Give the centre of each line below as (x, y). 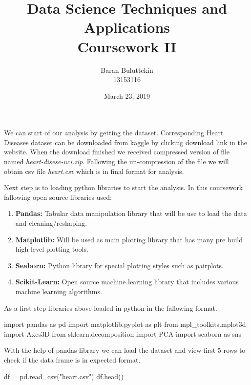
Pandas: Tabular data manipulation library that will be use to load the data (131, 213)
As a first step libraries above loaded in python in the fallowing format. (111, 308)
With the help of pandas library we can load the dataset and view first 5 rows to (125, 350)
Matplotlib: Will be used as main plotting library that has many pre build (129, 239)
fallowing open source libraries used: (58, 197)
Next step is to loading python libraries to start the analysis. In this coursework (124, 187)
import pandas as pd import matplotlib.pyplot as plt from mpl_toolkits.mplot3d (125, 324)
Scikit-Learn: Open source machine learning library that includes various (127, 282)
